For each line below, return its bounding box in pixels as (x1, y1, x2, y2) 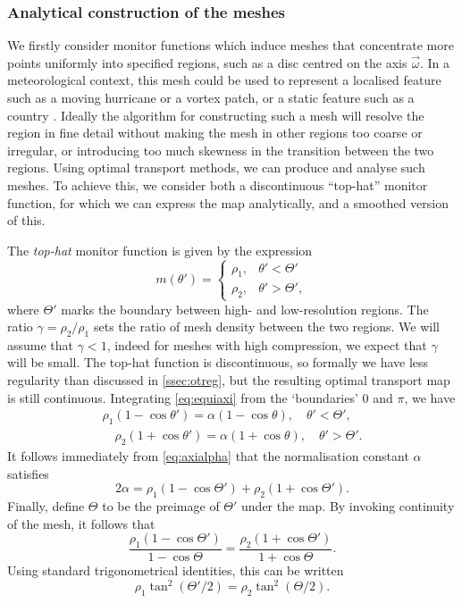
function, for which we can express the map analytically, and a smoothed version (7, 193, 449, 212)
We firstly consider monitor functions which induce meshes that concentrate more (7, 36, 454, 54)
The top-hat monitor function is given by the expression (7, 240, 313, 259)
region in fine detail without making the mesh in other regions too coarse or (7, 123, 423, 142)
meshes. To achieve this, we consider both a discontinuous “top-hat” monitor (7, 175, 428, 194)
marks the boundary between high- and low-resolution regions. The (61, 299, 429, 318)
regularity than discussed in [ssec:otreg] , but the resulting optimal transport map (7, 371, 450, 389)
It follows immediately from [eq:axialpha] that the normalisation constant (7, 446, 409, 465)
